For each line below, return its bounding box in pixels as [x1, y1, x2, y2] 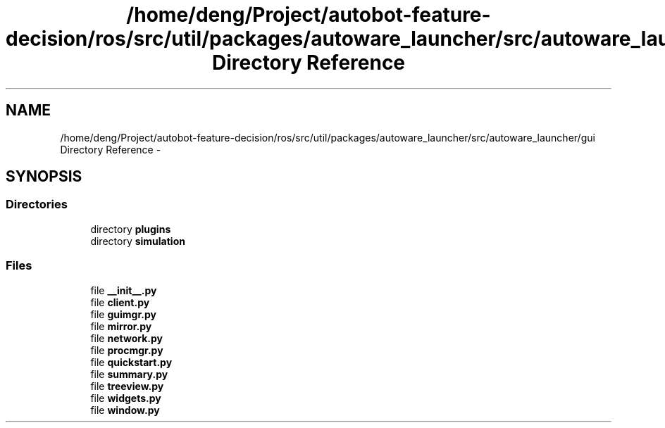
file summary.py [90, 367, 168, 380]
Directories [6, 197, 68, 212]
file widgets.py [90, 391, 161, 404]
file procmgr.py [90, 344, 163, 356]
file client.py [90, 296, 150, 308]
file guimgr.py [90, 308, 156, 320]
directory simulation [90, 234, 185, 247]
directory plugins [90, 222, 171, 235]
